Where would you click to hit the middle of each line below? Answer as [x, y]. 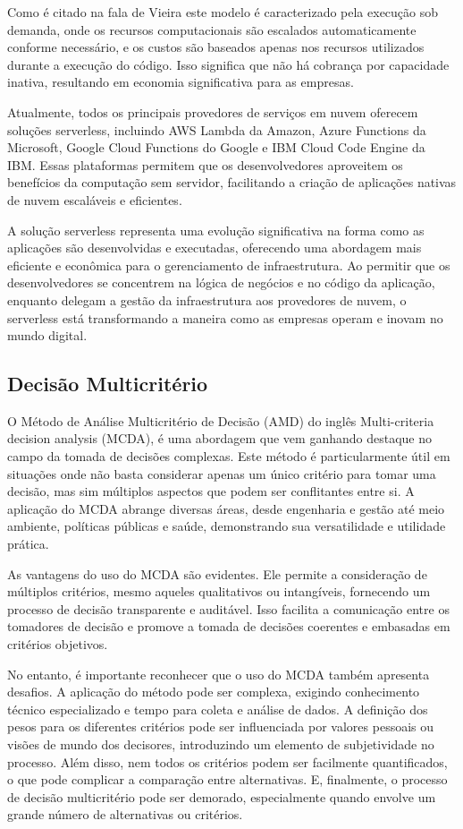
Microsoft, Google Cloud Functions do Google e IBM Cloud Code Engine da [216, 147]
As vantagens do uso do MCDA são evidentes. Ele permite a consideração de [217, 573]
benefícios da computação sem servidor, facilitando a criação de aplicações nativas [232, 182]
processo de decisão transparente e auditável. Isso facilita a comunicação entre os [228, 608]
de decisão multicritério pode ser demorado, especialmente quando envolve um [222, 796]
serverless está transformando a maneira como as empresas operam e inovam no [225, 317]
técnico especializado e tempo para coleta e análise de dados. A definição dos [218, 709]
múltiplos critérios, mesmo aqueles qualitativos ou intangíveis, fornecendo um [219, 591]
